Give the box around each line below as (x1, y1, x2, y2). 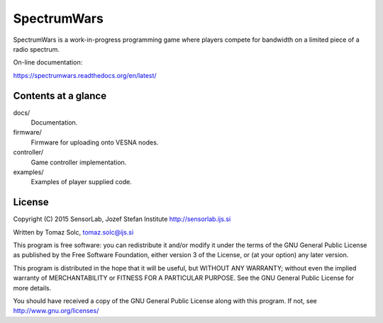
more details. (13, 283, 52, 292)
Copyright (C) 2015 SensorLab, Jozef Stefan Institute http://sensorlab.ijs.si (13, 215, 231, 223)
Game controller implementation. (30, 158, 127, 166)
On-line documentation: (13, 58, 83, 67)
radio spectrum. (13, 45, 60, 53)
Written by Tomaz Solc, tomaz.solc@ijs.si (13, 227, 134, 237)
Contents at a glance (13, 89, 106, 102)
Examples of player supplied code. (30, 178, 133, 186)
